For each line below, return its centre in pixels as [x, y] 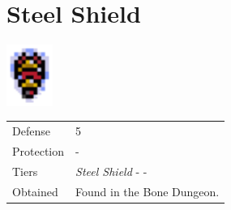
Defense [31, 131]
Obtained [35, 191]
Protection [38, 150]
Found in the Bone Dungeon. [148, 191]
